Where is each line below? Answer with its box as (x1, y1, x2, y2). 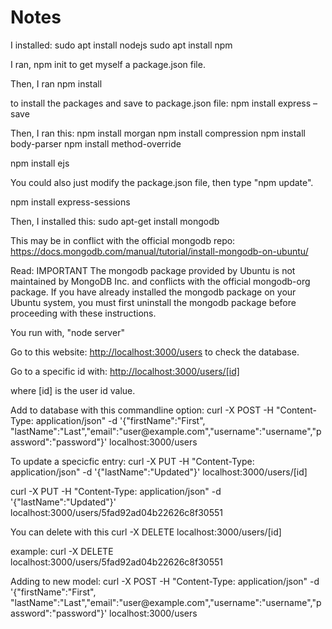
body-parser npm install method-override (10, 137, 182, 150)
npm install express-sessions (10, 196, 131, 208)
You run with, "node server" (10, 326, 125, 338)
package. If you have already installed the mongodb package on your (10, 286, 297, 298)
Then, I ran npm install (10, 77, 103, 90)
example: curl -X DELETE (10, 545, 114, 557)
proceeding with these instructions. (10, 307, 157, 319)
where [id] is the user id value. (10, 384, 136, 396)
